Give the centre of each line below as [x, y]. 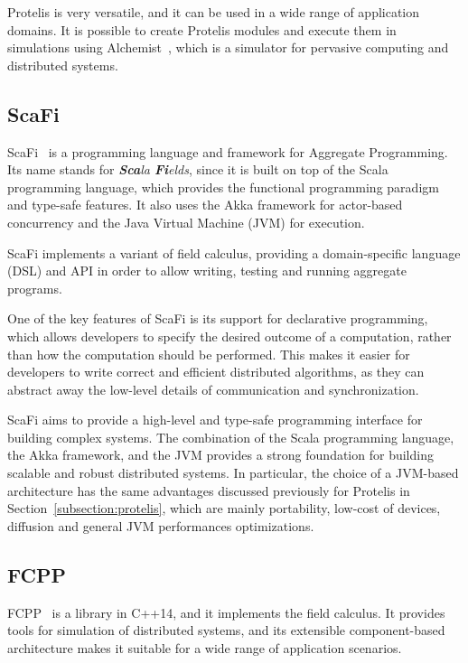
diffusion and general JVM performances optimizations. [161, 525]
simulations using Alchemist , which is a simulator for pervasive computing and [228, 47]
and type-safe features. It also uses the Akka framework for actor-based [205, 205]
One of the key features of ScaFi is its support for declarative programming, [218, 318]
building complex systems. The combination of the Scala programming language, [231, 437]
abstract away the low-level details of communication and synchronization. [213, 389]
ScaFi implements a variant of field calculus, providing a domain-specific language [234, 252]
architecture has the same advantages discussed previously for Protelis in [209, 490]
